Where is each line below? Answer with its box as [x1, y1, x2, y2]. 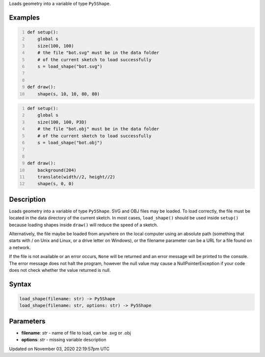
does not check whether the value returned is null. [9, 267, 111, 273]
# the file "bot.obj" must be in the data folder [37, 126, 159, 132]
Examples [9, 13, 40, 22]
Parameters [9, 317, 46, 325]
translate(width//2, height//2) [37, 174, 115, 180]
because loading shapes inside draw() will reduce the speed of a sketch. [9, 222, 158, 228]
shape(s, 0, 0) [37, 181, 74, 187]
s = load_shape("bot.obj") [37, 140, 103, 145]
